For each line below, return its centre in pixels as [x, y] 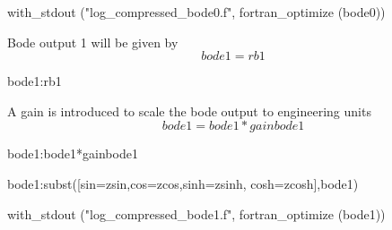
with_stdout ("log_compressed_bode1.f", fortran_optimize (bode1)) [196, 213]
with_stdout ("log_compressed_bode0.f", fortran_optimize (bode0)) [196, 12]
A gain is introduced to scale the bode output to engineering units [189, 111]
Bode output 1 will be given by [93, 42]
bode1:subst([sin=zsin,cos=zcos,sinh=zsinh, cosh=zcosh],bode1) [183, 183]
